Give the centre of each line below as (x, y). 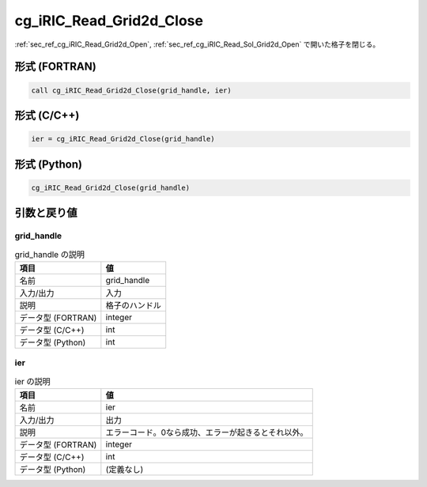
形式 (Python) (49, 164)
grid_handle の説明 (49, 255)
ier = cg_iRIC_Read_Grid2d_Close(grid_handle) (123, 139)
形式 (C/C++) (47, 115)
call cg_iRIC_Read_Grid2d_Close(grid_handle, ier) (132, 90)
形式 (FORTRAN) (55, 67)
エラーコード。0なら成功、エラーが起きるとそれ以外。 (207, 432)
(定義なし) (125, 469)
